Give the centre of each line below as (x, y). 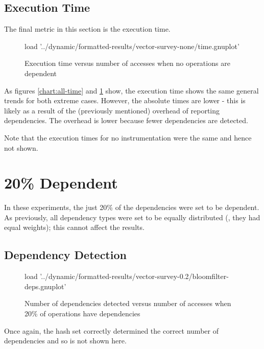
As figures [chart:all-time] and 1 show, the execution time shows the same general (131, 90)
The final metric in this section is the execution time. (87, 29)
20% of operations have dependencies (82, 313)
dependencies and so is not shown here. (65, 341)
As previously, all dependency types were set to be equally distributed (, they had (132, 217)
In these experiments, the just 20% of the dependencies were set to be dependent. (132, 207)
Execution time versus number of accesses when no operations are (127, 63)
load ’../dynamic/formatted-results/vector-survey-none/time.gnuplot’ (132, 46)
